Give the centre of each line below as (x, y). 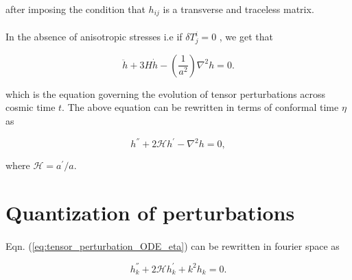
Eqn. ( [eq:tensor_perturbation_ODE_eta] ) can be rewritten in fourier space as (173, 245)
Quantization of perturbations (150, 212)
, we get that (246, 37)
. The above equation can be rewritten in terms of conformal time (200, 107)
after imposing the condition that (75, 9)
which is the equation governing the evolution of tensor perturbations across (166, 93)
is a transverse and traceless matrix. (238, 9)
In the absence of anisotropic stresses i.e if (94, 37)
